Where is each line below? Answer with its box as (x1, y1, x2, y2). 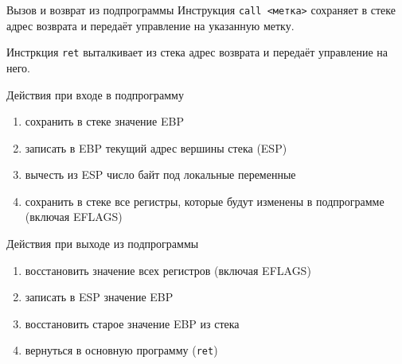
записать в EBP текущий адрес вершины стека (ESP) (25, 139, 287, 156)
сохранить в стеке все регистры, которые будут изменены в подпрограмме (25, 192, 384, 209)
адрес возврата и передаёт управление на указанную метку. (6, 17, 295, 33)
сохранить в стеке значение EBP (25, 113, 184, 130)
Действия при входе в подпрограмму (6, 86, 184, 103)
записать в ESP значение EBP (25, 288, 174, 305)
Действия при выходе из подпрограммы (6, 235, 199, 252)
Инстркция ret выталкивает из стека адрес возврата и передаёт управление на (6, 44, 388, 60)
